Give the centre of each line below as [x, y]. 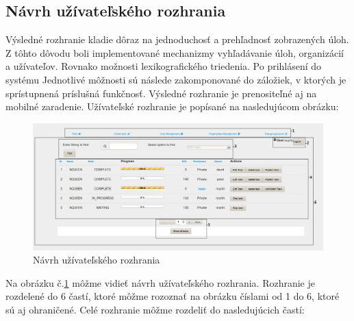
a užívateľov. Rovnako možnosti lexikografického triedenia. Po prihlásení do [164, 66]
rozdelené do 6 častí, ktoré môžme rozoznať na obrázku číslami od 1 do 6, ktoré [173, 296]
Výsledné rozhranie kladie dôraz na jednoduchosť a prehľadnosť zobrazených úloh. [177, 39]
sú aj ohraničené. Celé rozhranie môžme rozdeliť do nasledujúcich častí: [155, 310]
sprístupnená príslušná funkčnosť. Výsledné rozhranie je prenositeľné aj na [161, 93]
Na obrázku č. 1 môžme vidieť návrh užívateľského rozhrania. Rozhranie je [160, 282]
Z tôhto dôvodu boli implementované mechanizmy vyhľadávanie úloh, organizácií [175, 52]
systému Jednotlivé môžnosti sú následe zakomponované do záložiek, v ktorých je [176, 79]
